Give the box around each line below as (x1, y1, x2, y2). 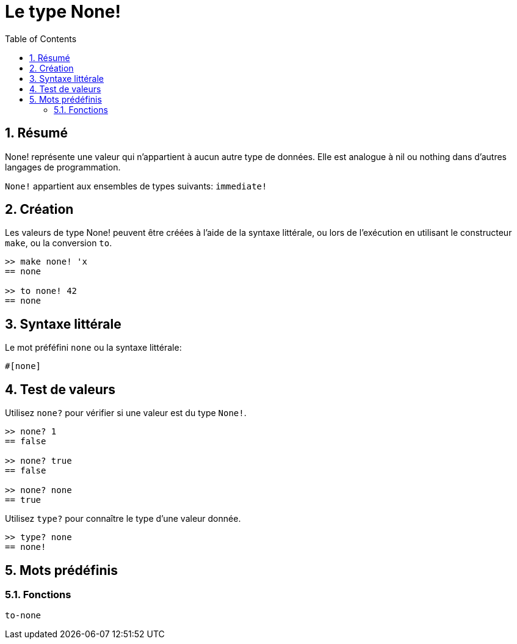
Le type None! (5, 1, 121, 22)
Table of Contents (5, 33, 77, 44)
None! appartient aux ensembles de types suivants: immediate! (5, 180, 267, 191)
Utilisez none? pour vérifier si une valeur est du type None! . (5, 408, 247, 419)
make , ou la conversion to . (5, 238, 112, 249)
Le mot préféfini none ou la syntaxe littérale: (5, 342, 182, 353)
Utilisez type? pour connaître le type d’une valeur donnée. (5, 513, 241, 524)
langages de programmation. (5, 161, 121, 172)
